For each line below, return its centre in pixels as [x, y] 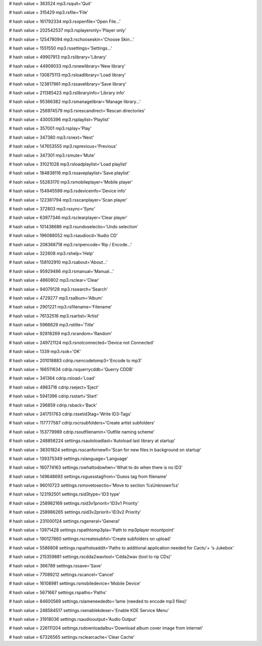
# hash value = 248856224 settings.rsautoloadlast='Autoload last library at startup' [92, 441]
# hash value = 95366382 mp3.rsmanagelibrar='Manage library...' [75, 102]
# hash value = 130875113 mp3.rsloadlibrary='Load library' [67, 75]
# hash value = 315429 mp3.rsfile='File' [49, 13]
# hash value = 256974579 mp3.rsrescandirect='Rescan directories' [77, 110]
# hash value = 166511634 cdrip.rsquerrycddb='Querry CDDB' [71, 370]
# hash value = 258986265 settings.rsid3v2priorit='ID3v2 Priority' [75, 512]
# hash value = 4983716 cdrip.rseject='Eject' [54, 387]
